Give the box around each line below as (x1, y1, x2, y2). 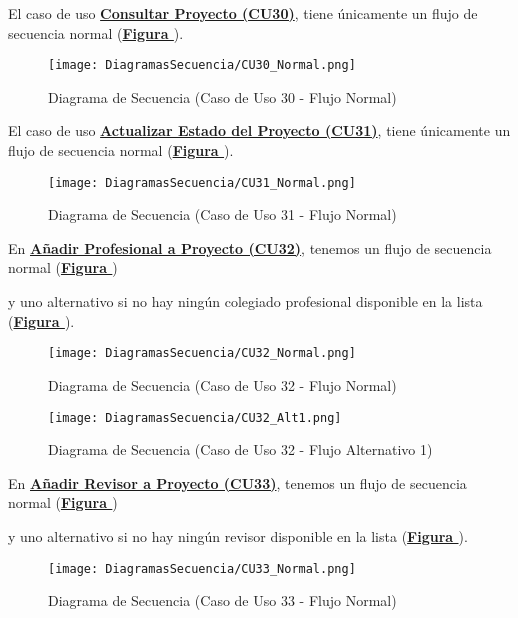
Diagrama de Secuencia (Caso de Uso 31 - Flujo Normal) (48, 204, 397, 225)
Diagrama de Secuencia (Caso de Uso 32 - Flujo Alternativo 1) (48, 439, 433, 460)
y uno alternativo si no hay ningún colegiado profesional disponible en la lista (8, 291, 483, 312)
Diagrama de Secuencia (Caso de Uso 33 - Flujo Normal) (48, 590, 397, 611)
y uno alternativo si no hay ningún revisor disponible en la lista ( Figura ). (8, 525, 468, 546)
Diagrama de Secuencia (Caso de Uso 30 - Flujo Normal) (48, 86, 397, 107)
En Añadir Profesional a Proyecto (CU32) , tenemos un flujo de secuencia (8, 237, 492, 258)
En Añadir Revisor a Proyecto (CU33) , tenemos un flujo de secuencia (8, 472, 467, 493)
